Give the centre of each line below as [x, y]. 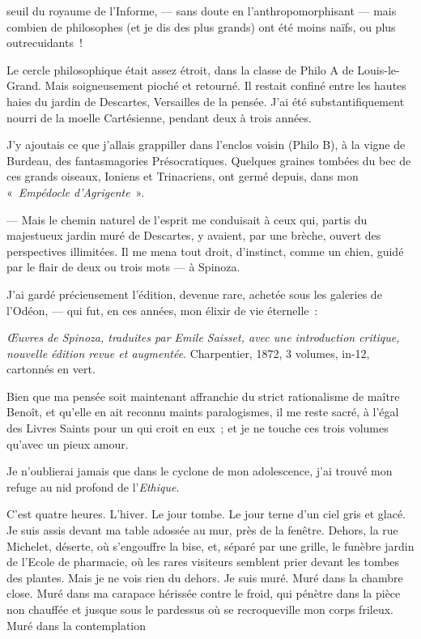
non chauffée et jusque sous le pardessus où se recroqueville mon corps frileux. [200, 609]
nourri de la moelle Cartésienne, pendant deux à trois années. [159, 117]
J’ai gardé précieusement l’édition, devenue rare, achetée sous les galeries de [194, 294]
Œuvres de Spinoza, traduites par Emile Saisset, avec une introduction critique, [203, 337]
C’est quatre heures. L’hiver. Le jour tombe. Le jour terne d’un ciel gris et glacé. [206, 514]
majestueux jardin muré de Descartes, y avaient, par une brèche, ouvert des [194, 235]
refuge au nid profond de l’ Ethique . [93, 486]
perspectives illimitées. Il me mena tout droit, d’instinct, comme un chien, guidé [205, 251]
